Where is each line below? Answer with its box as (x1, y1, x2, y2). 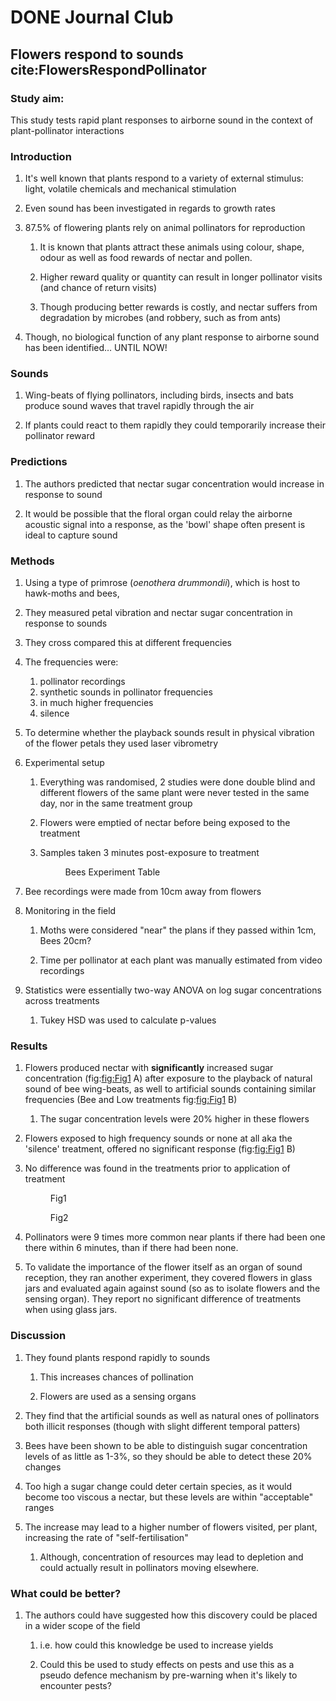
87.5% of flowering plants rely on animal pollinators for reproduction (24, 222, 306, 234)
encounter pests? (39, 1679, 112, 1691)
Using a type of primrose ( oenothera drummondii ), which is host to (24, 577, 301, 589)
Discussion (10, 1329, 67, 1343)
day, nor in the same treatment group (39, 797, 193, 810)
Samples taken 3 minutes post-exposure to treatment (39, 847, 260, 859)
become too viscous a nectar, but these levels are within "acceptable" (24, 1491, 314, 1503)
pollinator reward (24, 430, 95, 442)
